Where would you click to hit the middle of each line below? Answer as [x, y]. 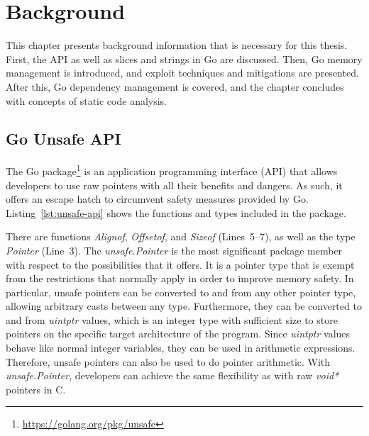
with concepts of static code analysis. [87, 100]
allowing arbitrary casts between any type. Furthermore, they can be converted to [184, 306]
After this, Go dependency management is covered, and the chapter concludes [175, 86]
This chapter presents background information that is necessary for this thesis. [177, 45]
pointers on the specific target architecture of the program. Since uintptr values [178, 334]
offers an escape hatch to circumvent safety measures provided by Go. [157, 199]
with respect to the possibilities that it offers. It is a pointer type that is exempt [180, 264]
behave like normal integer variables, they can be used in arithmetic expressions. [181, 348]
